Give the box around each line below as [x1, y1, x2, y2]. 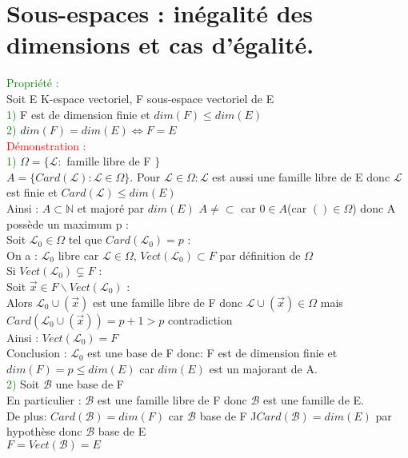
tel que [68, 231, 102, 248]
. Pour [130, 168, 161, 185]
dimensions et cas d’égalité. [6, 28, 314, 61]
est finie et [6, 184, 58, 201]
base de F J [199, 407, 257, 424]
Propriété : [6, 74, 59, 91]
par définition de [219, 246, 301, 263]
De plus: [6, 407, 47, 424]
